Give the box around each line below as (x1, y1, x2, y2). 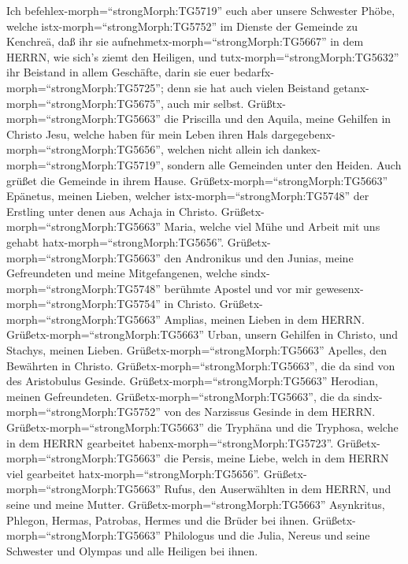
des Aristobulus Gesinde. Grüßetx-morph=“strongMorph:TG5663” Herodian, (6, 373, 378, 389)
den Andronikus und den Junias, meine (164, 249, 354, 265)
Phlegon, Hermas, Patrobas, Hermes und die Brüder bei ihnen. (6, 511, 310, 528)
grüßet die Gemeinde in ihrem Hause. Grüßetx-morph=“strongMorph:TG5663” (6, 172, 388, 188)
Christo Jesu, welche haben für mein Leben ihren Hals (6, 125, 269, 142)
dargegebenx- (271, 125, 336, 142)
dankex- (283, 141, 321, 158)
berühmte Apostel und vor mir (164, 280, 313, 296)
